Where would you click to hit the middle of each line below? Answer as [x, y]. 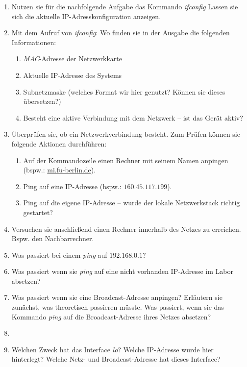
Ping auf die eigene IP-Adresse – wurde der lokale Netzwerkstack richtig [132, 203]
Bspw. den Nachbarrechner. [53, 238]
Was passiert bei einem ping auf [59, 255]
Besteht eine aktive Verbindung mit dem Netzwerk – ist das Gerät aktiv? [133, 117]
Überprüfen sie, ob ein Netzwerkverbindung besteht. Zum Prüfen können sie [126, 134]
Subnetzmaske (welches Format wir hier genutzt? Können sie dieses [124, 91]
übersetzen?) [42, 101]
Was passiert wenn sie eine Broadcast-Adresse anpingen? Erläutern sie [117, 297]
